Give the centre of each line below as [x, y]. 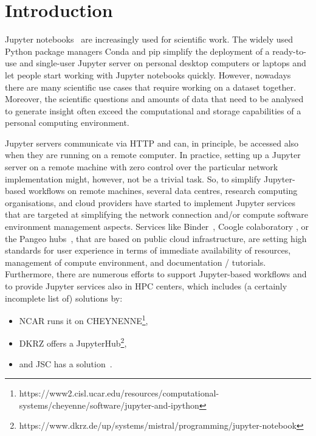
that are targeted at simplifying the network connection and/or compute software [156, 214]
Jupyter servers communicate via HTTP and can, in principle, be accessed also [152, 143]
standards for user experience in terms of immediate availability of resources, [148, 250]
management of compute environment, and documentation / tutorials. [136, 262]
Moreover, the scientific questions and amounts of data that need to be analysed [154, 99]
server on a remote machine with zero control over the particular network [142, 167]
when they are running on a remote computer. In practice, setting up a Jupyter [153, 155]
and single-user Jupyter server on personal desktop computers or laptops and [163, 63]
